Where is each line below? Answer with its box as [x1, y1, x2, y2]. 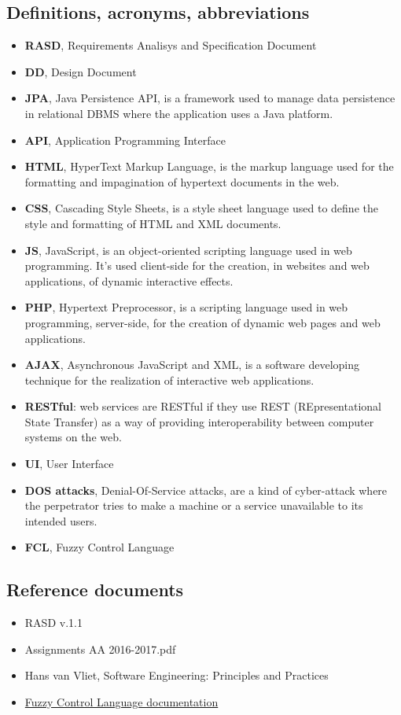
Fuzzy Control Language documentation [24, 694, 219, 710]
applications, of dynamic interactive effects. [24, 272, 234, 289]
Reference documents [6, 577, 184, 602]
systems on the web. [24, 429, 122, 445]
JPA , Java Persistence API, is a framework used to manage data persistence [24, 90, 395, 106]
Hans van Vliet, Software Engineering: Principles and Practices [24, 667, 329, 684]
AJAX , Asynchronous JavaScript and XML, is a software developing [24, 356, 360, 373]
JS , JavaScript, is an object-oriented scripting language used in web [24, 241, 352, 258]
